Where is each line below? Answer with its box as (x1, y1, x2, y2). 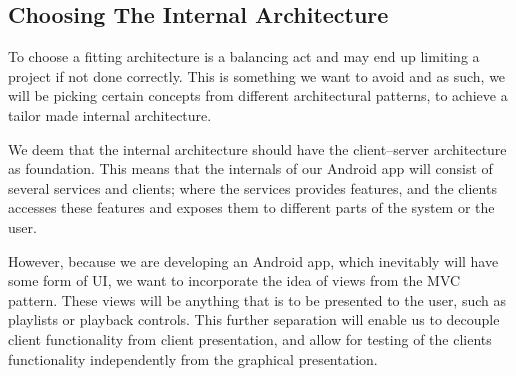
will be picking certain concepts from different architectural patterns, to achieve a (8, 85, 508, 106)
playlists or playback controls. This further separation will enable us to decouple (8, 309, 500, 330)
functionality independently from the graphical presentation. (8, 348, 378, 369)
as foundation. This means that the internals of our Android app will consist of (8, 158, 493, 179)
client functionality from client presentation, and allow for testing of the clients (8, 328, 492, 349)
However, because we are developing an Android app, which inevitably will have (8, 250, 499, 271)
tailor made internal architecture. (8, 104, 212, 125)
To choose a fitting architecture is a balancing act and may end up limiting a (8, 46, 480, 67)
